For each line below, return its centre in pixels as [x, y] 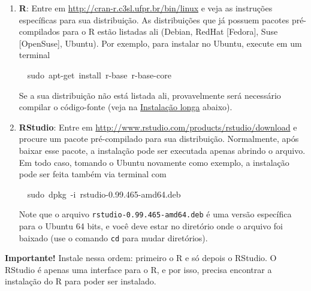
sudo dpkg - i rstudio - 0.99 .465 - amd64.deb [104, 194]
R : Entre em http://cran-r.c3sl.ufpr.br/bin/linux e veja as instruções [146, 8]
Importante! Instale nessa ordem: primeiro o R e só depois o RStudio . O [141, 258]
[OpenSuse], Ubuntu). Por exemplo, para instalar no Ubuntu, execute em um [160, 43]
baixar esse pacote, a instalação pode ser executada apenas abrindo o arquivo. [162, 150]
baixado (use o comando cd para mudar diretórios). [113, 237]
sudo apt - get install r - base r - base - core [99, 75]
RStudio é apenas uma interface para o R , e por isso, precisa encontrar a [138, 269]
